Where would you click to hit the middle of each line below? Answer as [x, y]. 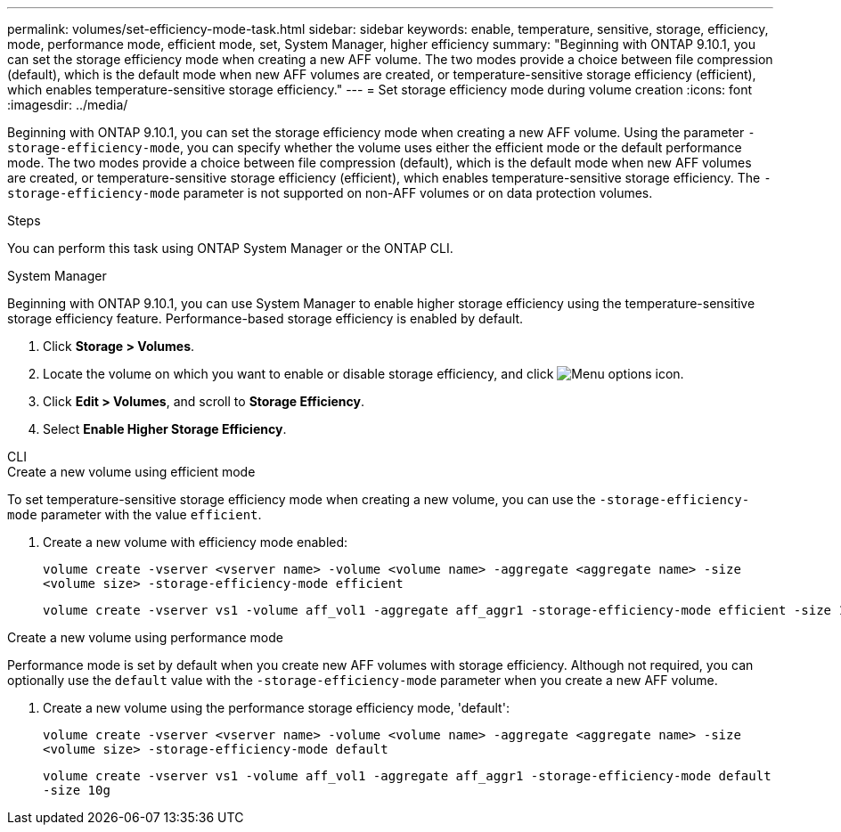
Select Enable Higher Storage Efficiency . [165, 429]
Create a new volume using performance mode [145, 637]
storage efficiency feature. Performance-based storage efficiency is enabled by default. [265, 318]
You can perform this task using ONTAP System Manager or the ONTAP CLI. [230, 248]
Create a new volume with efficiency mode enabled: [196, 542]
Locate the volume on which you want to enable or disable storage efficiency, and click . [363, 374]
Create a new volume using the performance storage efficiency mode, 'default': [276, 708]
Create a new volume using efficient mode [131, 472]
